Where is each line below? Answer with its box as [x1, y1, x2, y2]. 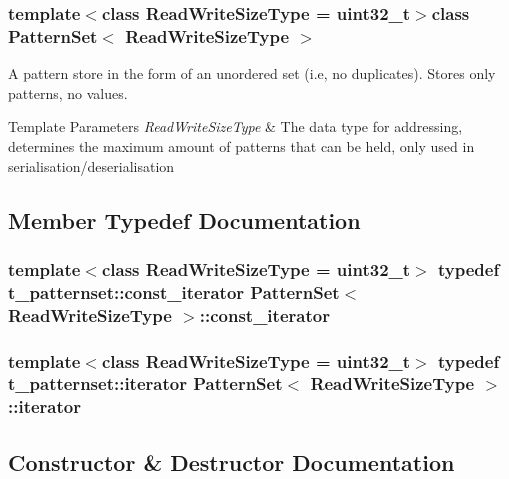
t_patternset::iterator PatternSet [8, 371, 283, 396]
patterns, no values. [8, 82, 128, 103]
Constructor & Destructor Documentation [8, 446, 455, 477]
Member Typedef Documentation [8, 204, 361, 235]
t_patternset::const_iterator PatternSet [8, 279, 340, 304]
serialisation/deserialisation [8, 155, 175, 176]
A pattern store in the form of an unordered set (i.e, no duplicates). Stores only [8, 63, 496, 84]
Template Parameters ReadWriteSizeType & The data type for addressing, [8, 116, 463, 137]
